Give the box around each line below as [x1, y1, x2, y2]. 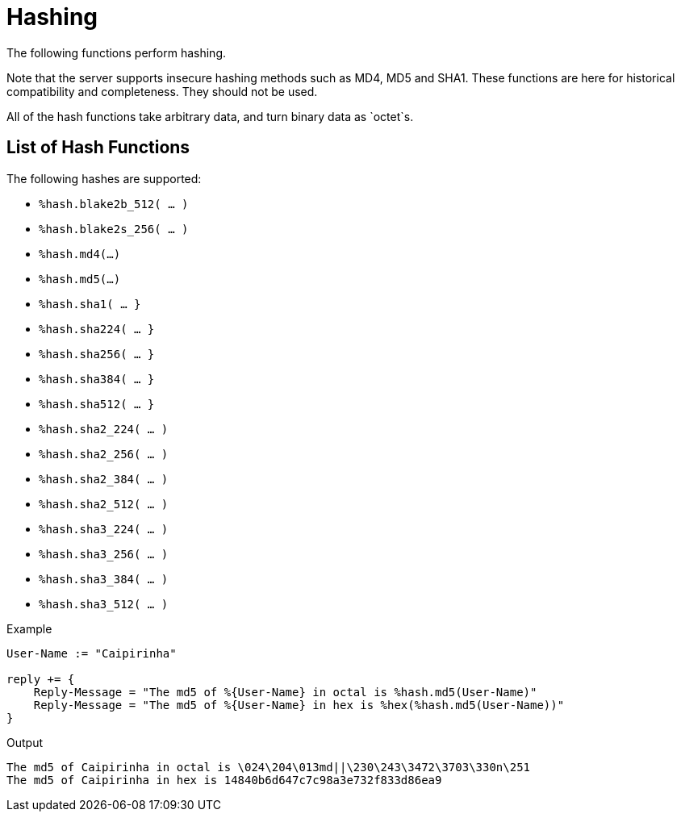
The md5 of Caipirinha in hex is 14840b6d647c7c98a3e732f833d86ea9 [6, 773, 442, 787]
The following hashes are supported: [6, 171, 202, 186]
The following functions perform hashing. [6, 45, 227, 60]
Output [6, 735, 43, 749]
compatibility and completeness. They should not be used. [6, 84, 318, 98]
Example [6, 621, 52, 636]
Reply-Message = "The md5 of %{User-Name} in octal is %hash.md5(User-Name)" [33, 685, 537, 699]
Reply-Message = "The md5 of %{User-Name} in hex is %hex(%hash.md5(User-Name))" [33, 698, 565, 712]
